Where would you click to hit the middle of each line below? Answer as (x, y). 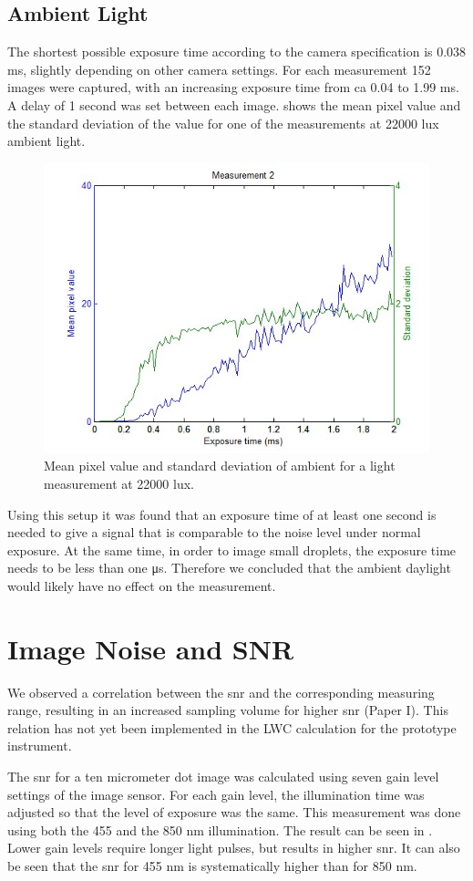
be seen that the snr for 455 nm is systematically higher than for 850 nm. (212, 865)
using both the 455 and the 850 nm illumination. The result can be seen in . (220, 829)
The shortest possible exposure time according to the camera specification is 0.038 (237, 52)
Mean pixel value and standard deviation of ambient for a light (220, 466)
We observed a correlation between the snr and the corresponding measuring (221, 692)
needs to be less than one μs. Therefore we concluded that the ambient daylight (229, 568)
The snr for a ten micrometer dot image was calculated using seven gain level (223, 777)
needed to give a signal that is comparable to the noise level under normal (214, 532)
